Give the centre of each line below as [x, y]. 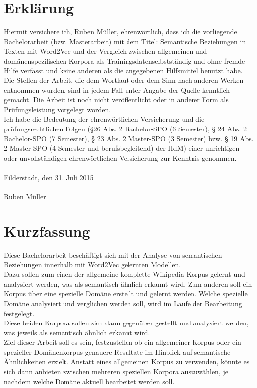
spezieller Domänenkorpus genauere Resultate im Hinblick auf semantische [117, 352]
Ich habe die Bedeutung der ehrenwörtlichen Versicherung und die [104, 119]
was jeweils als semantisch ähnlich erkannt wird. [77, 332]
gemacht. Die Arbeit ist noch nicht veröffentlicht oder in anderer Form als [116, 99]
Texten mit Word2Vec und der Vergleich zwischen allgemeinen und [106, 51]
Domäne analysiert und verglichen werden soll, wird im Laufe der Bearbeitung [123, 303]
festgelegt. [19, 313]
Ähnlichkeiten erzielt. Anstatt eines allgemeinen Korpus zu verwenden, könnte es [127, 361]
